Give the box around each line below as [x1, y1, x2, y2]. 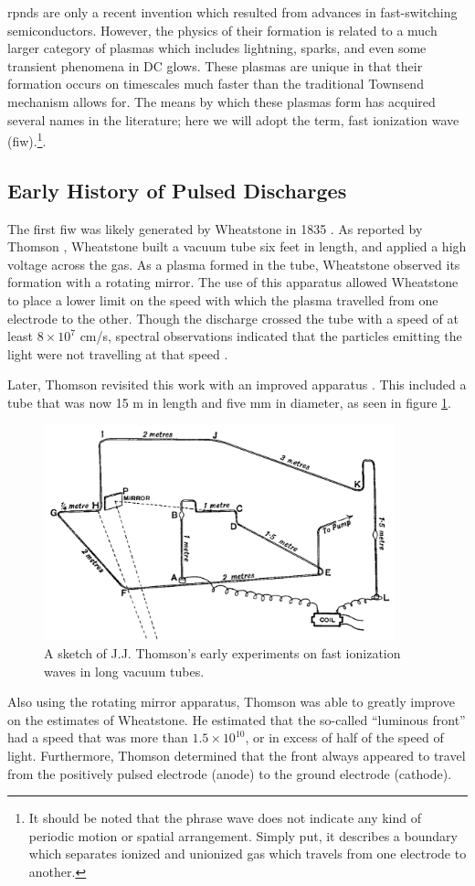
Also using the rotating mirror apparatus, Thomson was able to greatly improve [7, 692, 455, 711]
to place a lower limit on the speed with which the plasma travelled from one [7, 290, 438, 309]
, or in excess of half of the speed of [245, 728, 444, 747]
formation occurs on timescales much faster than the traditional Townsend [7, 74, 424, 93]
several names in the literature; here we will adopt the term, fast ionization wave [7, 110, 459, 129]
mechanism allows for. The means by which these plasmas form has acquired [7, 91, 436, 111]
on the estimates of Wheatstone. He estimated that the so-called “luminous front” [7, 710, 466, 729]
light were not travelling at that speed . [7, 344, 228, 363]
